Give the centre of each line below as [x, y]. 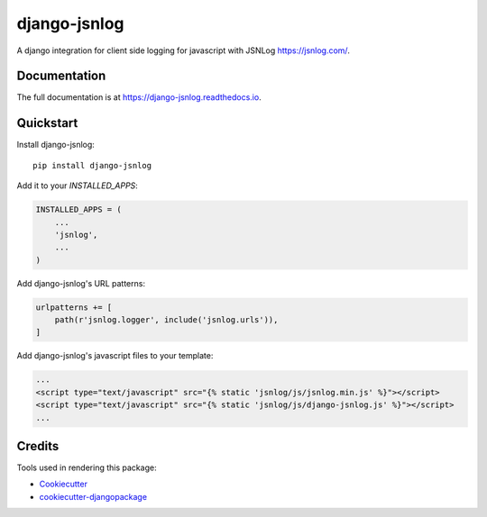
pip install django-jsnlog [92, 165]
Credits [38, 446]
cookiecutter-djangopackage [93, 496]
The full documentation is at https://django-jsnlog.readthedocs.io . [139, 97]
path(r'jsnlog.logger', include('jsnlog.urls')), [166, 320]
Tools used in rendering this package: [87, 467]
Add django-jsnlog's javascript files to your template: [115, 356]
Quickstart [47, 123]
